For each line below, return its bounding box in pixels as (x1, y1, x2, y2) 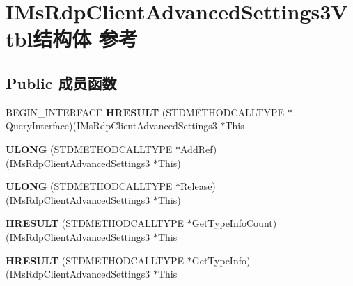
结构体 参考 (33, 24, 139, 53)
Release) (180, 179, 216, 193)
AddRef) (180, 141, 217, 156)
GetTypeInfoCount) (191, 216, 277, 230)
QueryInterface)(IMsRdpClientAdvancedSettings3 (6, 118, 217, 133)
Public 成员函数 (6, 72, 117, 93)
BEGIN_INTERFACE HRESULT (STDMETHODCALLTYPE (6, 104, 285, 119)
